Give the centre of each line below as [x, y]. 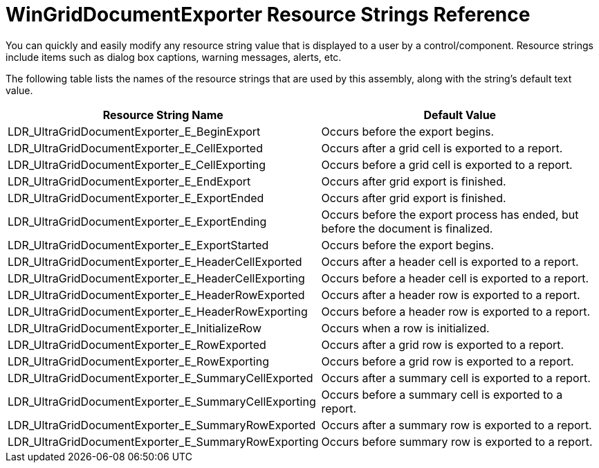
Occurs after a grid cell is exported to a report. [442, 148]
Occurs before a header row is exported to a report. [456, 311]
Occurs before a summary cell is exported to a [442, 394]
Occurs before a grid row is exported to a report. [448, 361]
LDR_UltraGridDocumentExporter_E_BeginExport [134, 131]
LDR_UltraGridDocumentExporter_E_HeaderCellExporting [156, 278]
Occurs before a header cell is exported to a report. [455, 278]
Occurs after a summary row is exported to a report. [457, 425]
